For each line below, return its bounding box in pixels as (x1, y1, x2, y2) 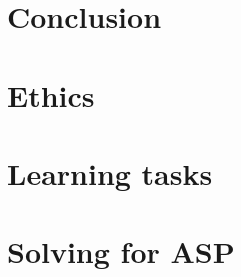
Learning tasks (7, 152, 213, 193)
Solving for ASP (7, 231, 235, 272)
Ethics (7, 74, 95, 115)
